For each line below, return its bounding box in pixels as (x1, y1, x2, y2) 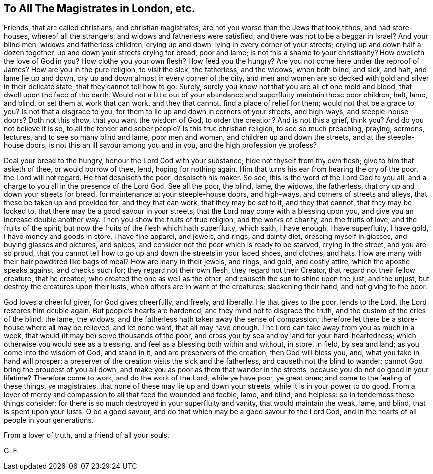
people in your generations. (4, 416, 94, 425)
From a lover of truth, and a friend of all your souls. (4, 431, 170, 440)
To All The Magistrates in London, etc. (4, 2, 195, 15)
